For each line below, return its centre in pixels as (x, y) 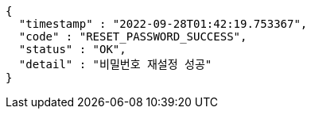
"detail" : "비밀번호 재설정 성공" (115, 64)
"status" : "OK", (72, 49)
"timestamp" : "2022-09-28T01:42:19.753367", (163, 24)
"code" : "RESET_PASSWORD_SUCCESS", (133, 36)
